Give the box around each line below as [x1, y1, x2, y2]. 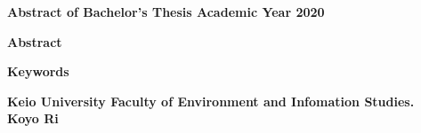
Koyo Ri [7, 109, 59, 128]
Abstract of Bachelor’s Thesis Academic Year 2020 [7, 3, 325, 20]
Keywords [7, 62, 69, 81]
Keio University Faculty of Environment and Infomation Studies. [7, 91, 415, 110]
